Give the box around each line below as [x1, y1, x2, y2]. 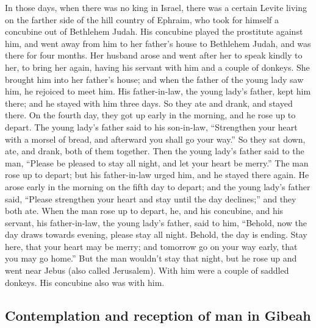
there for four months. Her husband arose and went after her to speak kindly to [5, 49, 303, 62]
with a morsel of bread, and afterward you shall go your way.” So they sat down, [5, 132, 306, 145]
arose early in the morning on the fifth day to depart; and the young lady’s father [5, 180, 311, 193]
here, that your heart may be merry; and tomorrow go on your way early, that [5, 240, 298, 252]
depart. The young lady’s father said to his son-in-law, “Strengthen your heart [5, 120, 298, 133]
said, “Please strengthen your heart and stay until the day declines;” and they [5, 192, 296, 205]
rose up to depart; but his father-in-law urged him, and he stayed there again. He [5, 168, 309, 181]
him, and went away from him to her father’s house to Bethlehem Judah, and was [5, 37, 311, 49]
